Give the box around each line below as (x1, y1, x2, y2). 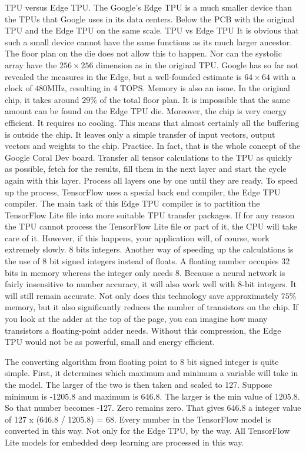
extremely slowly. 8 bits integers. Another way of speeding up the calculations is (5, 243, 294, 255)
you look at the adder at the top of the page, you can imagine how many (5, 313, 268, 325)
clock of (5, 82, 32, 94)
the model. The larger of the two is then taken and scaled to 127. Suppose (5, 378, 272, 390)
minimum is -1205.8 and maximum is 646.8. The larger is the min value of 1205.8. (5, 390, 300, 402)
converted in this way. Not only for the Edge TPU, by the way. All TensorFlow (5, 424, 290, 437)
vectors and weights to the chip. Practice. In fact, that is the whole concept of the (5, 139, 301, 152)
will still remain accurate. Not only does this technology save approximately (5, 289, 279, 301)
